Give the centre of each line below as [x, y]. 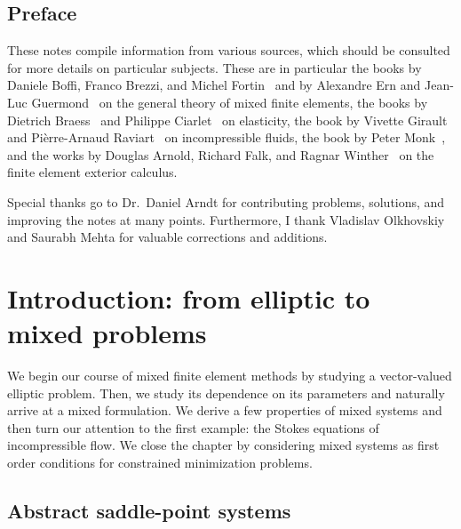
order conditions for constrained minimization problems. [160, 463]
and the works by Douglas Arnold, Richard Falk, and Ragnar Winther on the [221, 154]
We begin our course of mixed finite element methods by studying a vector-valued [230, 376]
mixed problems [107, 333]
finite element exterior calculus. [92, 172]
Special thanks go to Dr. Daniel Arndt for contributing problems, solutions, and [226, 201]
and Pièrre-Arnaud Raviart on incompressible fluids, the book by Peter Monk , [227, 137]
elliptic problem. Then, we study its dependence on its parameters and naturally [226, 393]
